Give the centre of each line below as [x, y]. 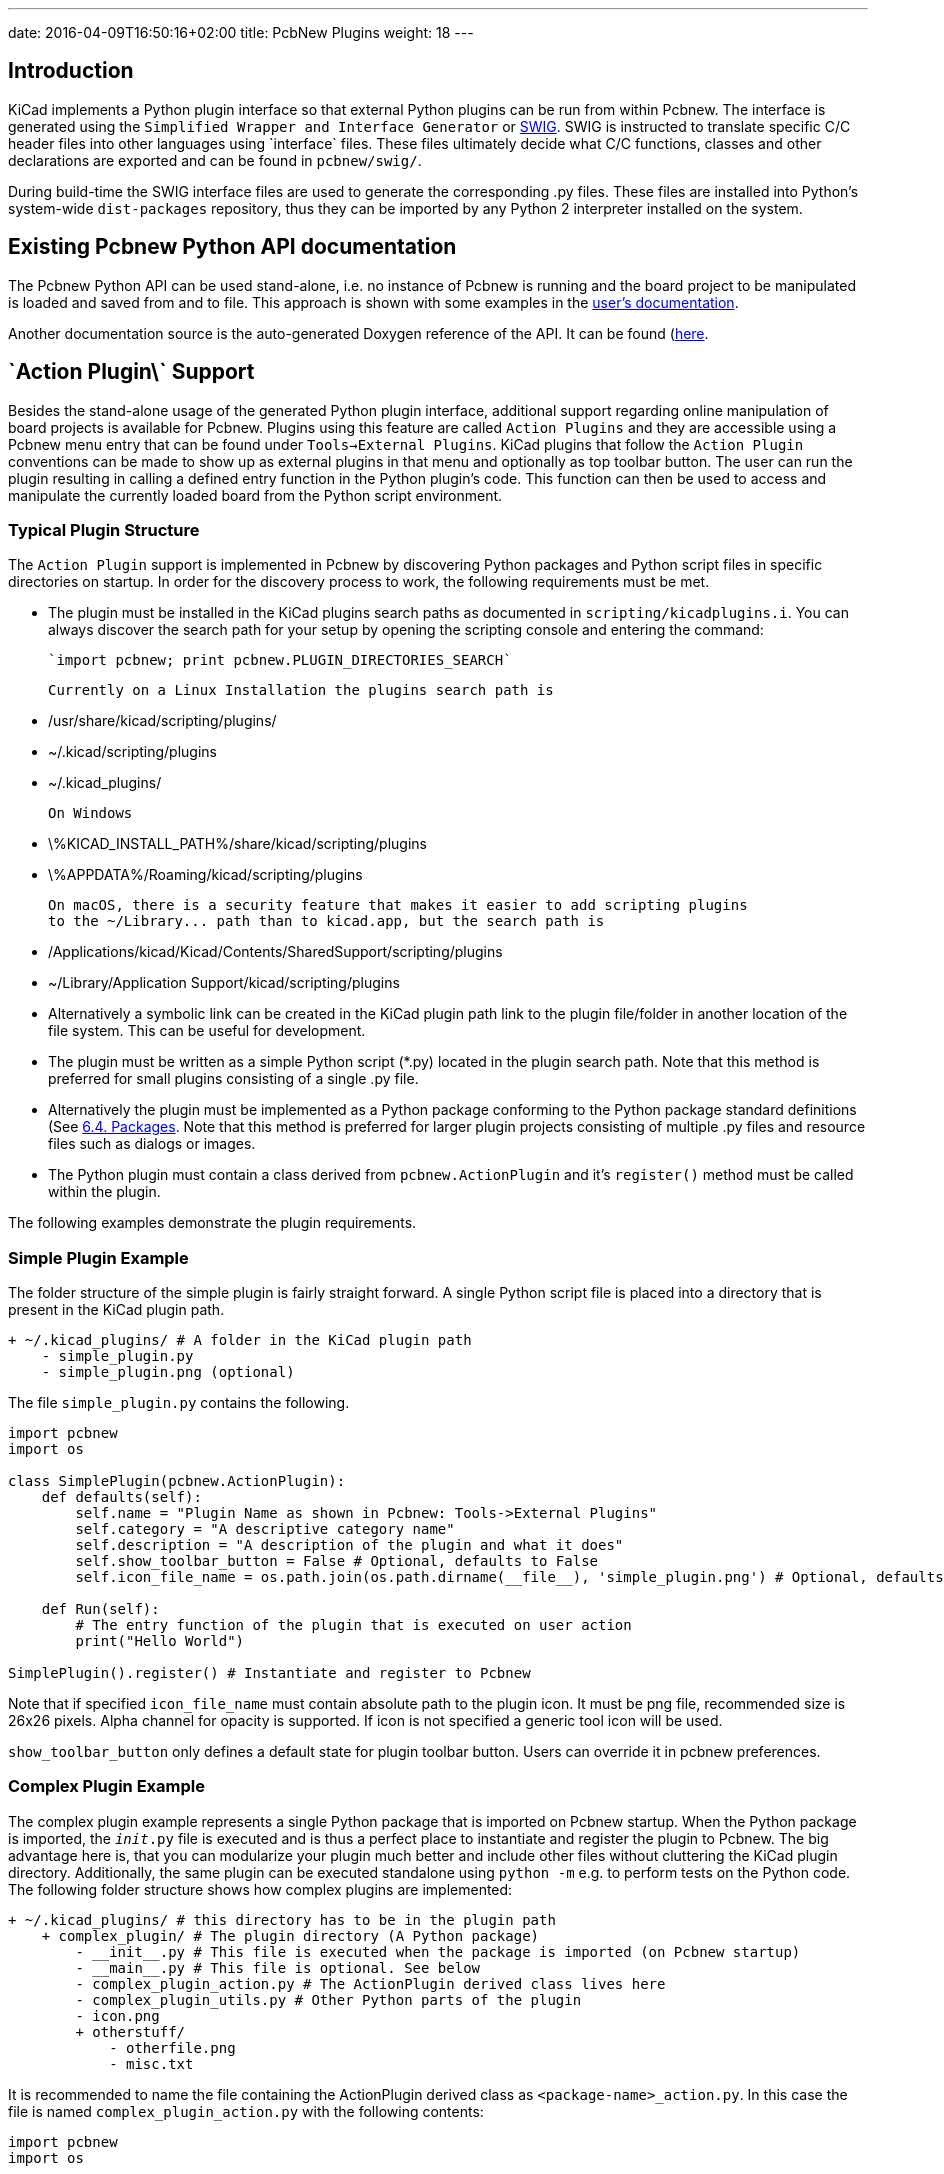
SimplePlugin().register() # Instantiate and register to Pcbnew [269, 1673]
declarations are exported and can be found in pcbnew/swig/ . [215, 160]
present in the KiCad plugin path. [116, 1310]
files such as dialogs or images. [152, 1144]
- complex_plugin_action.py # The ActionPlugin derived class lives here [370, 1983]
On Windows [90, 813]
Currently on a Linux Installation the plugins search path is [301, 690]
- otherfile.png [172, 2047]
